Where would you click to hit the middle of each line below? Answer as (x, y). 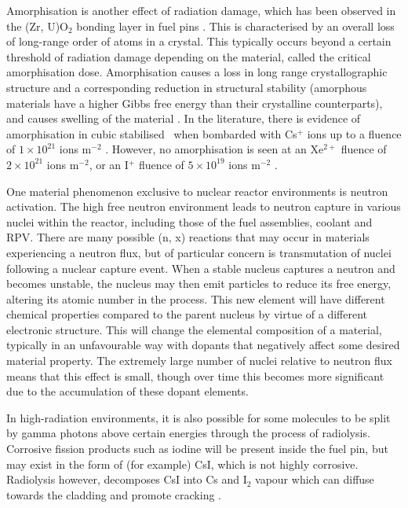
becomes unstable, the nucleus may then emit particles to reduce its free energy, (199, 283)
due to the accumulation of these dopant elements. (127, 391)
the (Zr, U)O (37, 26)
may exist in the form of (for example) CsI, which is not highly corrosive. (182, 464)
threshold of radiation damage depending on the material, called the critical (189, 56)
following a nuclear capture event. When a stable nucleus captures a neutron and (201, 268)
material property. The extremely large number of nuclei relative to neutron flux (199, 361)
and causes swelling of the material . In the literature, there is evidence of (184, 118)
